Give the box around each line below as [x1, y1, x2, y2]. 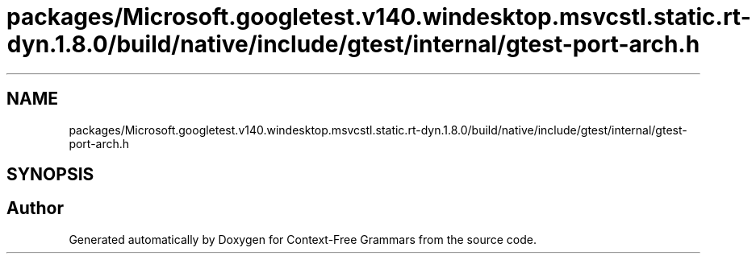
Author [6, 198, 64, 219]
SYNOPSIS [6, 164, 94, 185]
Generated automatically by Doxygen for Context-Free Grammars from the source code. [69, 232, 537, 246]
